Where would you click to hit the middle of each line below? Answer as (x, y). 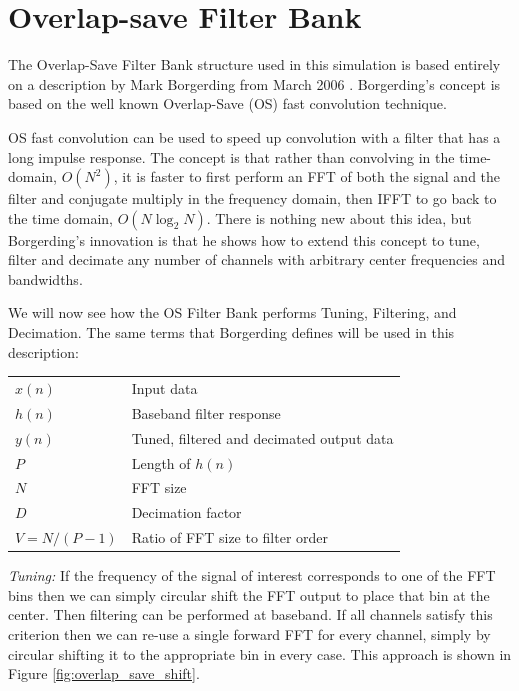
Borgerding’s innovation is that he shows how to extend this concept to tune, (244, 239)
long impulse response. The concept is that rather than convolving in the (231, 156)
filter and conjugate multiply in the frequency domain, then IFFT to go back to (252, 198)
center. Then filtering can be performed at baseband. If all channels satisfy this (250, 614)
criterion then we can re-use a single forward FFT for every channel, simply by (249, 633)
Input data (164, 388)
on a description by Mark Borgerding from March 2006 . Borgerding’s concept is (254, 83)
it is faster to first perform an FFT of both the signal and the (311, 176)
